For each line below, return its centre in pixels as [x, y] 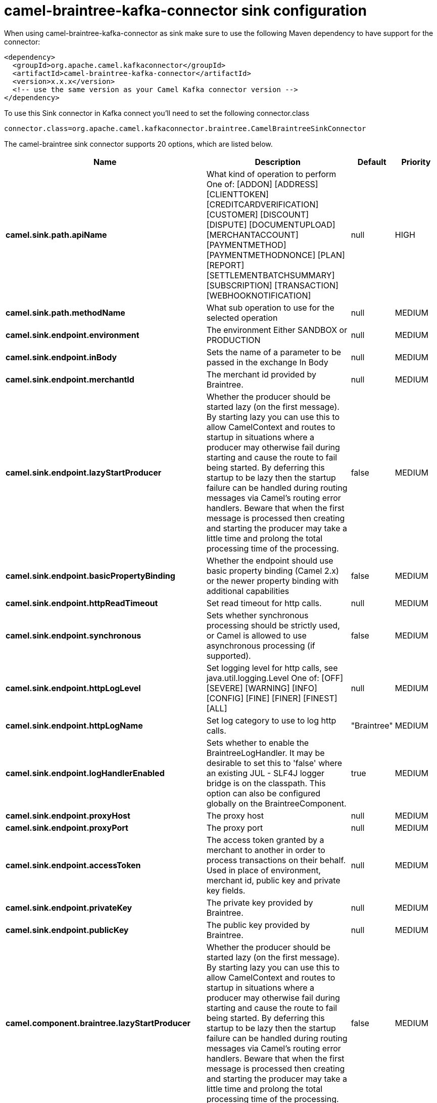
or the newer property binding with [273, 581]
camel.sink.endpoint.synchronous [74, 635]
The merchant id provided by [261, 374]
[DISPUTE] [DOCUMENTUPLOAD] [271, 224]
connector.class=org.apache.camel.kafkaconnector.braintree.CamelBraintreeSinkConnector [185, 128]
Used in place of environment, [263, 870]
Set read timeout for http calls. [264, 603]
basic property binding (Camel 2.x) [273, 570]
